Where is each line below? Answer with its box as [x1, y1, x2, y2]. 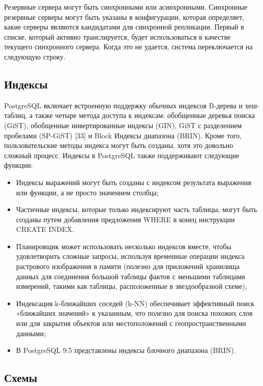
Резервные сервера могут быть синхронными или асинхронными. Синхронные [4, 2, 248, 12]
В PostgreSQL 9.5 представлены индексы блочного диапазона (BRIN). [16, 345, 236, 355]
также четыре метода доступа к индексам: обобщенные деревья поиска [35, 110, 255, 121]
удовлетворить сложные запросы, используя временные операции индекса [16, 251, 245, 261]
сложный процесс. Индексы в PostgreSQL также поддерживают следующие [4, 150, 240, 160]
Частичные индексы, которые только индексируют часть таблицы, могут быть [16, 204, 257, 215]
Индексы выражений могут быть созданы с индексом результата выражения [16, 176, 251, 187]
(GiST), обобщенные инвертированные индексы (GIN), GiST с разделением [4, 120, 242, 130]
